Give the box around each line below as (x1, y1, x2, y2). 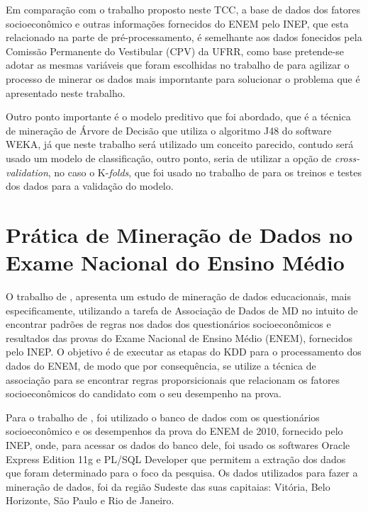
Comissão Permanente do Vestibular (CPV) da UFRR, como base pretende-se (6, 43, 345, 58)
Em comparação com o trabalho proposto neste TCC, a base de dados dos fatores (6, 2, 361, 16)
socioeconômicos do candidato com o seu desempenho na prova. (6, 386, 281, 401)
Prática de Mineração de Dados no (6, 220, 353, 249)
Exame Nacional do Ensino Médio (6, 248, 345, 277)
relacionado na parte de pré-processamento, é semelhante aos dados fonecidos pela (6, 30, 362, 45)
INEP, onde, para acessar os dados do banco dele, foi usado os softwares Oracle (6, 437, 350, 452)
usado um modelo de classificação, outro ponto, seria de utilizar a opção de (6, 150, 332, 165)
